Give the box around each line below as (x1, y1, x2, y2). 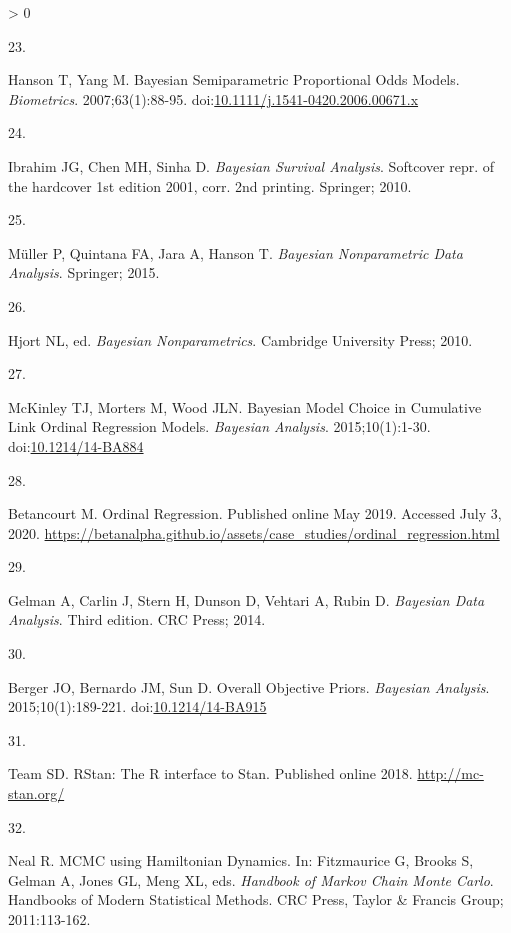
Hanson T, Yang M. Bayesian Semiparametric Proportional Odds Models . (8, 69, 460, 90)
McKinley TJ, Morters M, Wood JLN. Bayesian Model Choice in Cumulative (8, 396, 482, 417)
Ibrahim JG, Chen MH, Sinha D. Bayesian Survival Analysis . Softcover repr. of (8, 155, 495, 176)
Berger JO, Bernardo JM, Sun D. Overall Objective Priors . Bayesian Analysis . (8, 676, 490, 697)
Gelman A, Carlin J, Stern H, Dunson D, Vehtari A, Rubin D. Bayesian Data (8, 589, 485, 610)
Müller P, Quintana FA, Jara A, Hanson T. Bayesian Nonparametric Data (8, 242, 463, 263)
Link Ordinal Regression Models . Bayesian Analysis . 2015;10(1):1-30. (8, 416, 431, 437)
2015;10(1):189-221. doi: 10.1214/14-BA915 (8, 696, 267, 717)
